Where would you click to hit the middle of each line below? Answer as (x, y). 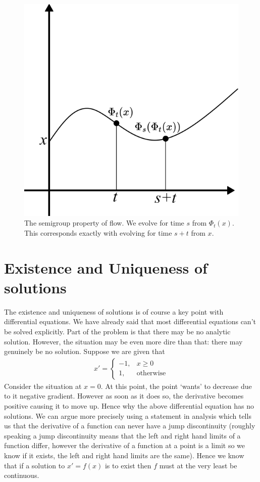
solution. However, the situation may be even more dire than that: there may (123, 341)
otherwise (151, 374)
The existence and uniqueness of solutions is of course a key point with (114, 311)
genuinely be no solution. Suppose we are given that (85, 351)
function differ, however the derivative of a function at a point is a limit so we (125, 445)
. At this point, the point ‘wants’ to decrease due (176, 386)
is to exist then (128, 465)
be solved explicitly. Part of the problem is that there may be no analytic (117, 331)
